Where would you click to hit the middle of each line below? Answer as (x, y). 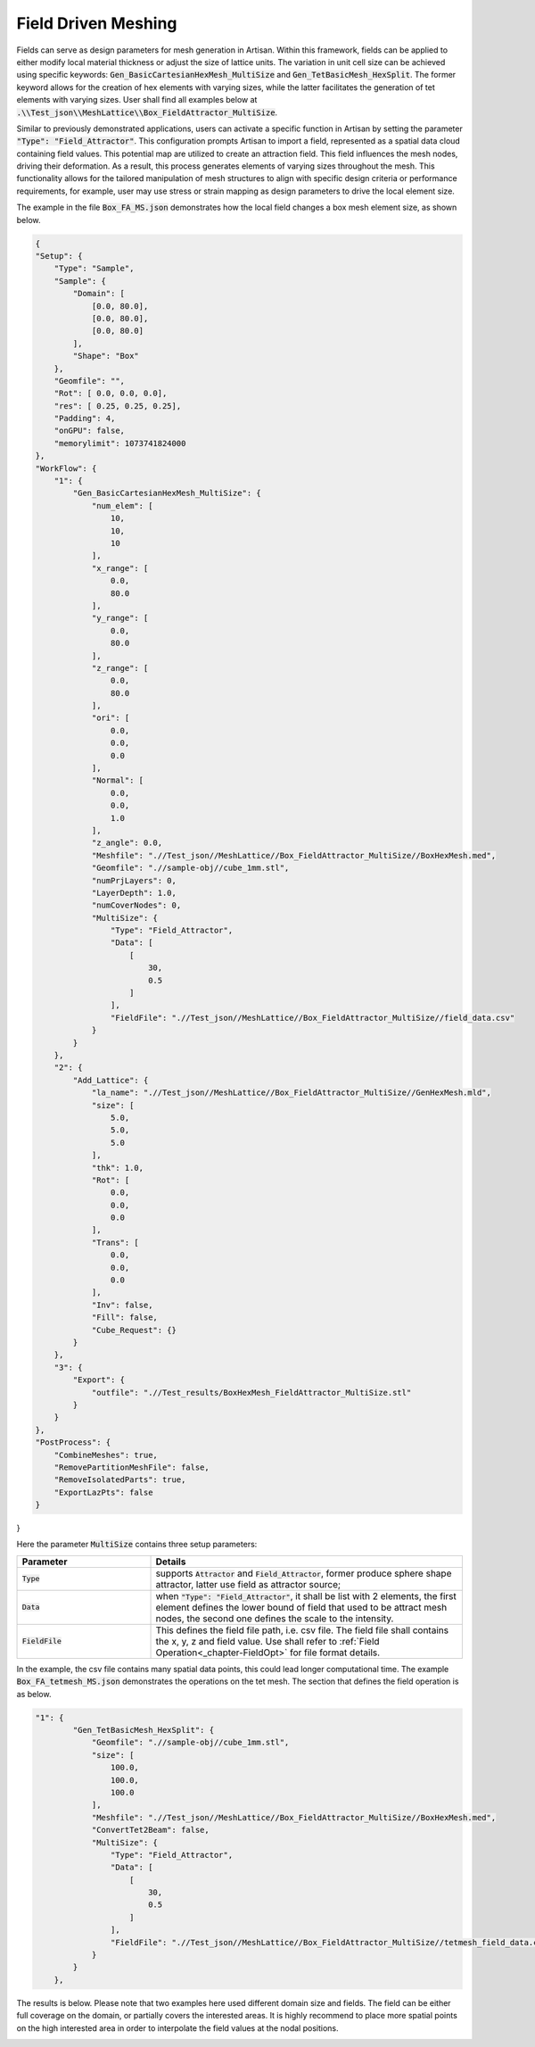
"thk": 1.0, (118, 1168)
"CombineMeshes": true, (106, 1455)
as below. (34, 1694)
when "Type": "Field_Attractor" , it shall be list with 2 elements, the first (306, 1595)
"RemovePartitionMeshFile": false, (132, 1467)
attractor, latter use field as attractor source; (248, 1584)
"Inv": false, (122, 1305)
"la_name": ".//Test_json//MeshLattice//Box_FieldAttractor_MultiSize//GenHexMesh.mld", (292, 1093)
